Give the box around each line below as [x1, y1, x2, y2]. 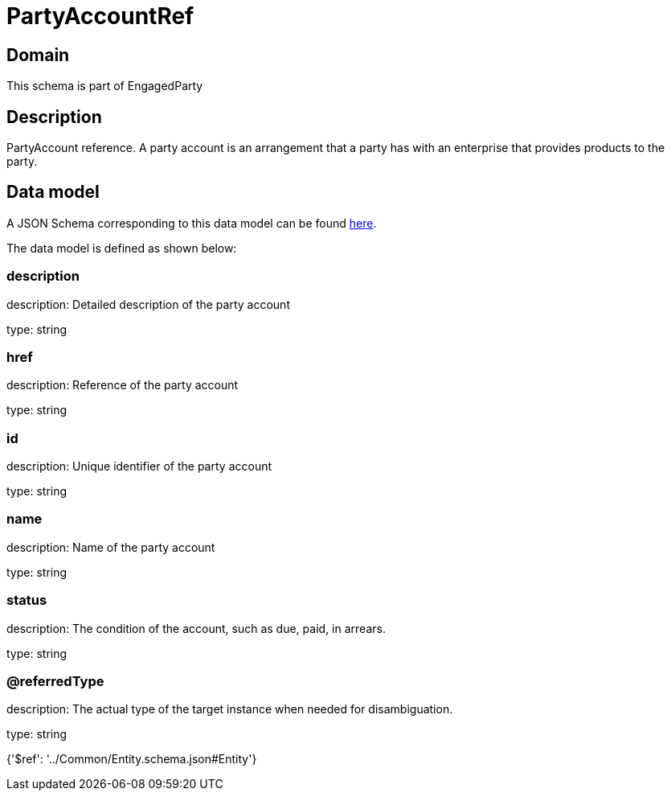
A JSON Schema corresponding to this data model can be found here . [6, 216, 377, 230]
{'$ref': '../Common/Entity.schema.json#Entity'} [6, 752, 257, 766]
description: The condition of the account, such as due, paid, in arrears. [6, 621, 386, 635]
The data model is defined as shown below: [6, 240, 237, 255]
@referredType [6, 672, 104, 689]
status [6, 592, 47, 609]
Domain [6, 44, 70, 65]
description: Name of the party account [6, 540, 215, 554]
